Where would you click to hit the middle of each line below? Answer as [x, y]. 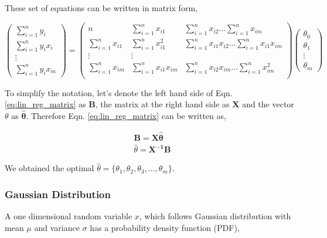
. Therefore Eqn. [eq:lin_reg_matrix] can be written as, [126, 116]
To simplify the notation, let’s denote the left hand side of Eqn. [119, 92]
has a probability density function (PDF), [165, 227]
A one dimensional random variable [69, 216]
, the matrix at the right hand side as [162, 104]
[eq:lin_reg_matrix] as [45, 104]
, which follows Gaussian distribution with [215, 216]
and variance [57, 227]
